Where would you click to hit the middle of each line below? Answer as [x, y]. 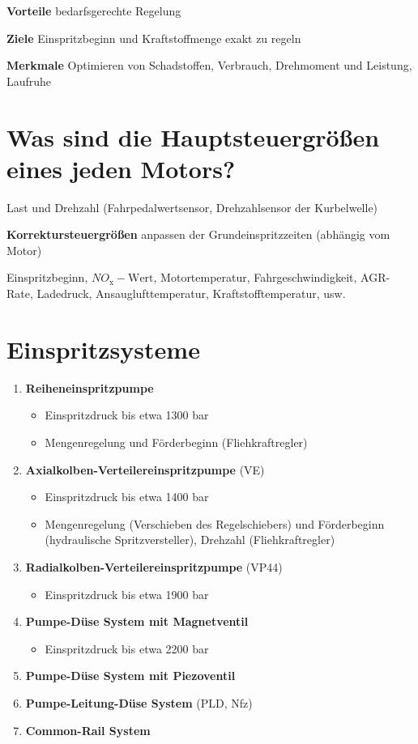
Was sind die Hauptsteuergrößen [193, 136]
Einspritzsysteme [103, 349]
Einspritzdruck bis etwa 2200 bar [127, 648]
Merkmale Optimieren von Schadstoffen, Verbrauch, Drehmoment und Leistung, [209, 65]
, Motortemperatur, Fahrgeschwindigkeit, [255, 277]
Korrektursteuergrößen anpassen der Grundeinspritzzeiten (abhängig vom [198, 234]
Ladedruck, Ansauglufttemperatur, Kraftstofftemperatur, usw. [191, 293]
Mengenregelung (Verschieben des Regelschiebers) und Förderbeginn [215, 523]
